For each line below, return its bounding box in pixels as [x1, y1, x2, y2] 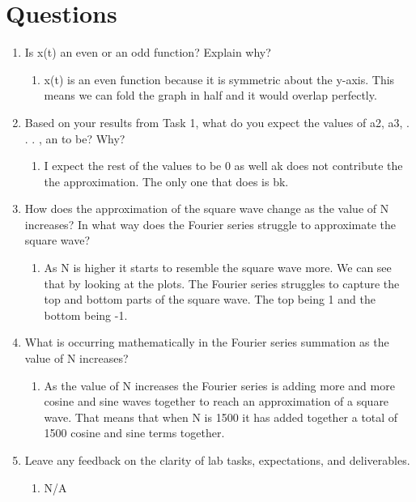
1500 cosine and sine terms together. [44, 424, 225, 441]
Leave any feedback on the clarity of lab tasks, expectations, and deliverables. [24, 452, 410, 468]
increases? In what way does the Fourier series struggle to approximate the [24, 215, 396, 232]
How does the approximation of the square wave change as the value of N [24, 200, 389, 217]
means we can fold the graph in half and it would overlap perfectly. [44, 87, 377, 104]
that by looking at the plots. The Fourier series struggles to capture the [44, 274, 400, 291]
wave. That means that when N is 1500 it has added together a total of [44, 408, 398, 425]
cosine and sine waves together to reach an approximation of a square [44, 393, 389, 410]
